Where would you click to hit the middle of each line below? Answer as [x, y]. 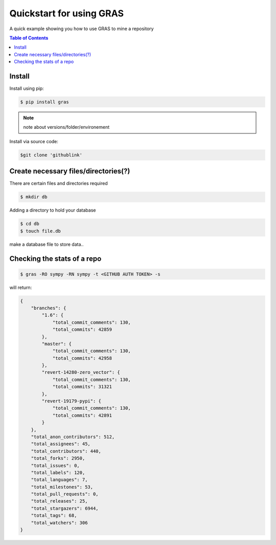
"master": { [56, 344]
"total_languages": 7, [59, 480]
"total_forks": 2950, [58, 458]
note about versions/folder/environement [66, 127]
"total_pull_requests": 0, [65, 494]
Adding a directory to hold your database [53, 210]
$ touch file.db [41, 231]
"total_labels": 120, [58, 472]
